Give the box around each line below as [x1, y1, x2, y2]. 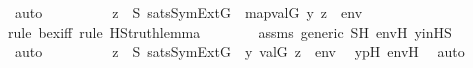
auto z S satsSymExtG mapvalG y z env [14, 2, 363, 22]
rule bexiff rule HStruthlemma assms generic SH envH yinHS [8, 21, 452, 42]
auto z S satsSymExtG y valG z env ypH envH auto [14, 41, 465, 62]
